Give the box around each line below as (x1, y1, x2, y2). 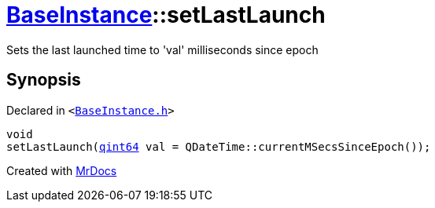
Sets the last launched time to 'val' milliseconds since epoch (6, 42, 319, 57)
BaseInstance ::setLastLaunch (6, 2, 326, 28)
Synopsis (6, 70, 81, 90)
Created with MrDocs (6, 163, 117, 177)
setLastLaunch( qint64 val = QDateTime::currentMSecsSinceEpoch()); (6, 140, 431, 153)
